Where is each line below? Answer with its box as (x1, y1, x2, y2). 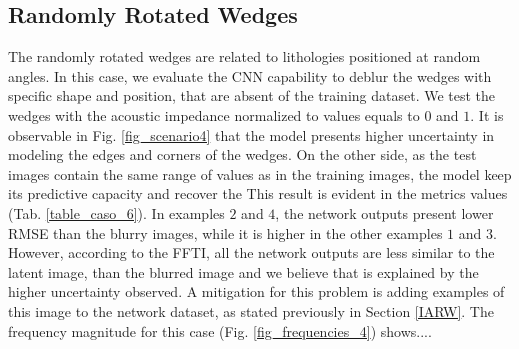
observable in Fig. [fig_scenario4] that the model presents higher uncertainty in (8, 124, 495, 145)
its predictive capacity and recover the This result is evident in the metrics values (8, 183, 508, 204)
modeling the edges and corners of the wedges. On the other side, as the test (8, 144, 477, 165)
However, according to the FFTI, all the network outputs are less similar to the (8, 242, 495, 263)
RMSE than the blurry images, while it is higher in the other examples (8, 222, 443, 243)
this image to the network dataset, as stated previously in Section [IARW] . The (8, 300, 494, 321)
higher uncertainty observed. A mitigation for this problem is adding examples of (8, 281, 505, 302)
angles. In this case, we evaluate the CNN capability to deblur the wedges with (8, 65, 492, 86)
